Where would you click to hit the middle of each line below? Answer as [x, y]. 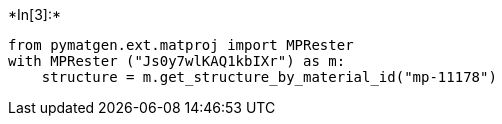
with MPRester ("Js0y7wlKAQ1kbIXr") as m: [177, 61]
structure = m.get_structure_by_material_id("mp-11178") [269, 77]
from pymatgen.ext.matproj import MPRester [181, 45]
